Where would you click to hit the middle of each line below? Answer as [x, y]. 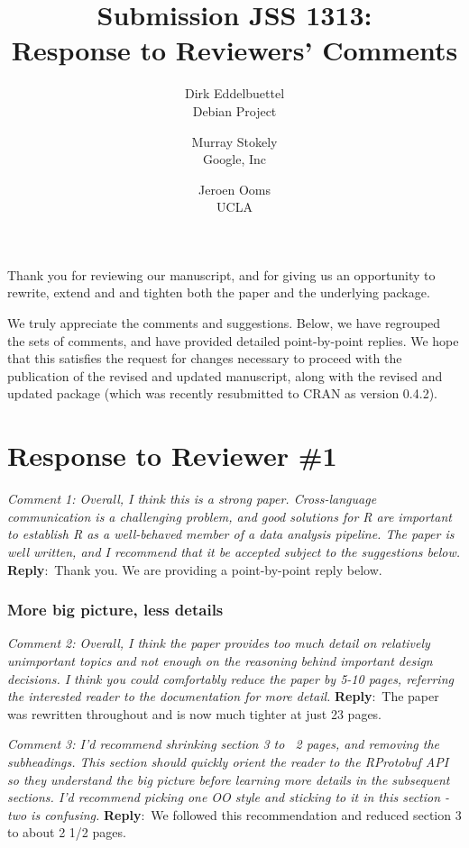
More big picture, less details [115, 610]
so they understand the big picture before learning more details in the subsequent [229, 779]
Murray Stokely [234, 141]
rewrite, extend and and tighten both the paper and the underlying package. [219, 292]
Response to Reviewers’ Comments [234, 50]
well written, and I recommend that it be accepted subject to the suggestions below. [234, 551]
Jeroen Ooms [234, 189]
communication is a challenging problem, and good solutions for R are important [230, 516]
